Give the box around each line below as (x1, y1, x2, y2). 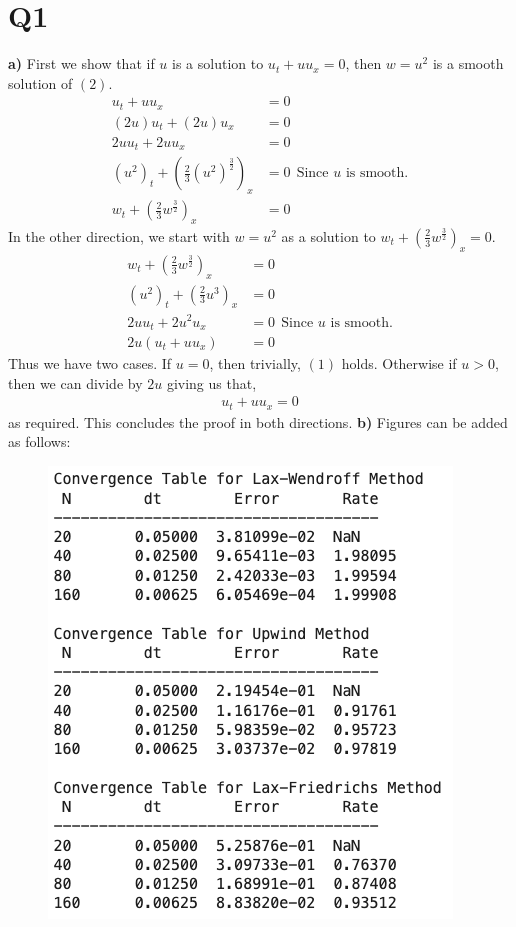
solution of (8, 72, 73, 93)
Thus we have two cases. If (8, 353, 172, 374)
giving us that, (166, 372, 257, 393)
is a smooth (432, 53, 504, 74)
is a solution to (172, 53, 264, 74)
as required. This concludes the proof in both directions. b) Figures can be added (8, 411, 508, 432)
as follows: (8, 431, 71, 452)
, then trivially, (209, 353, 301, 374)
